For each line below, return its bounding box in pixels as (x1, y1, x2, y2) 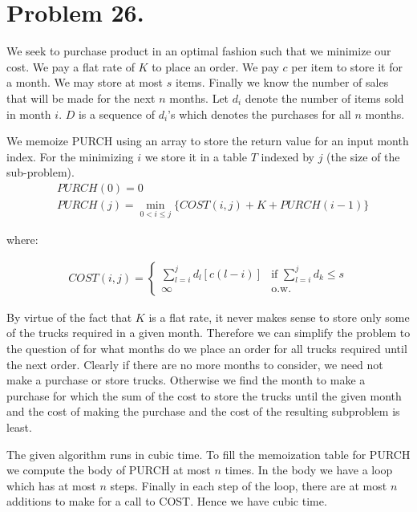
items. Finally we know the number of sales (175, 74, 389, 91)
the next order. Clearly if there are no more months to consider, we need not (6, 356, 383, 372)
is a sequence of (78, 105, 155, 122)
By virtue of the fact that (6, 308, 132, 325)
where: (6, 231, 38, 248)
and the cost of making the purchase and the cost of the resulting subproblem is (6, 403, 400, 420)
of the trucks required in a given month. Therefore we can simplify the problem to (6, 324, 411, 341)
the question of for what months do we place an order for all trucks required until (6, 339, 407, 356)
